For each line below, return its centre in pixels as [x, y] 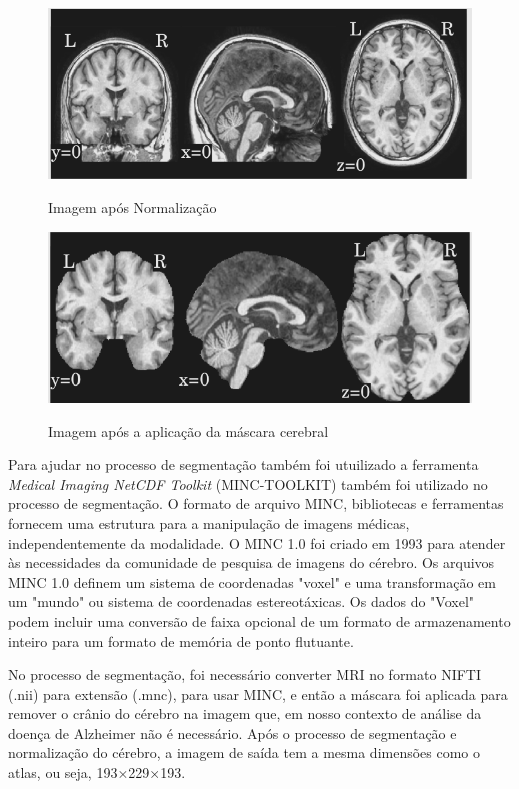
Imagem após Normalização [132, 206]
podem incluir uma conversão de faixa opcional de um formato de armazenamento [259, 620]
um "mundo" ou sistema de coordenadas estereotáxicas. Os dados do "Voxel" [241, 601]
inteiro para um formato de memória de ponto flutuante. [181, 640]
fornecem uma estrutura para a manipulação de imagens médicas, [209, 522]
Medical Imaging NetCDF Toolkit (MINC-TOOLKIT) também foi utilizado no [248, 483]
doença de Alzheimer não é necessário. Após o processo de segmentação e [232, 732]
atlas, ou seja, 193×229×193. [97, 772]
